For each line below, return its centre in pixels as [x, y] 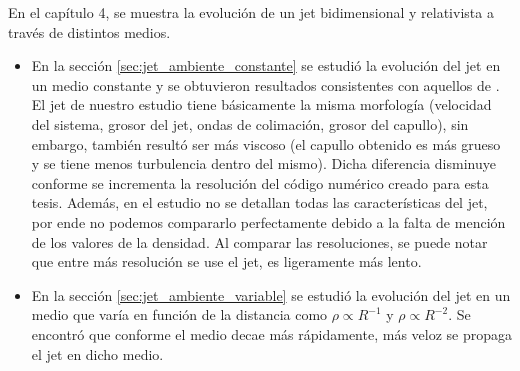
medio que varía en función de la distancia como [179, 314]
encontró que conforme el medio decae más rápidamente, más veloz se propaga [271, 333]
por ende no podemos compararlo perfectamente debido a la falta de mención [268, 221]
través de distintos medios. [89, 31]
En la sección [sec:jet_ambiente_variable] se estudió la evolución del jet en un [271, 294]
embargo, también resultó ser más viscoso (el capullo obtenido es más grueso [266, 143]
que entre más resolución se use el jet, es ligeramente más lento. [226, 261]
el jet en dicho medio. [97, 353]
